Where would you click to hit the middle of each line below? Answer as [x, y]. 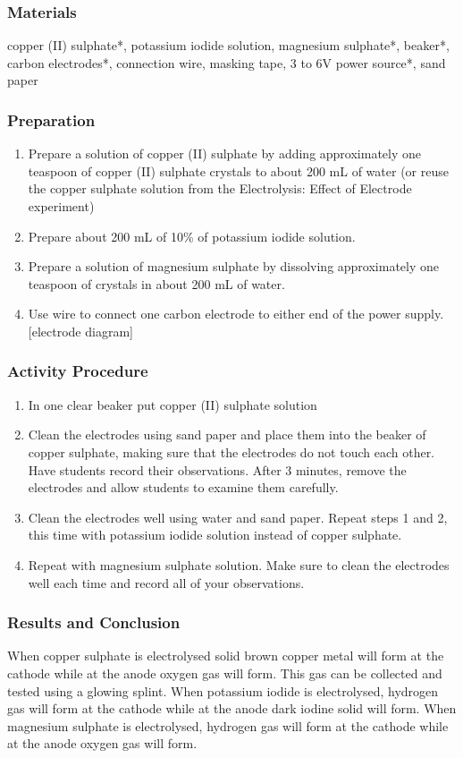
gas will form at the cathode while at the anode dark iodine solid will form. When [232, 708]
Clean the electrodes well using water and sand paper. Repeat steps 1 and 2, [238, 517]
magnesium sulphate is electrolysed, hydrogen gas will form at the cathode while [228, 725]
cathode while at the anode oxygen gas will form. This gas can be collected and [225, 673]
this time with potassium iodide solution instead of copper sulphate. [215, 535]
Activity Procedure [78, 371]
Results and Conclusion [94, 622]
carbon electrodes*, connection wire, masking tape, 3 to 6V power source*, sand [227, 62]
